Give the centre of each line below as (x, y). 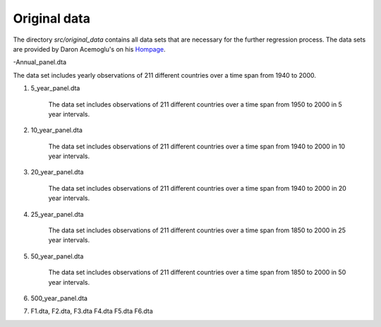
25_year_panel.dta (57, 214)
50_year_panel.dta (57, 256)
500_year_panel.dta (59, 298)
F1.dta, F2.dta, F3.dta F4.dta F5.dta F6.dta (92, 311)
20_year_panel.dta (57, 172)
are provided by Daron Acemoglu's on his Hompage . (89, 49)
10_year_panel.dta (56, 130)
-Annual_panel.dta (40, 62)
